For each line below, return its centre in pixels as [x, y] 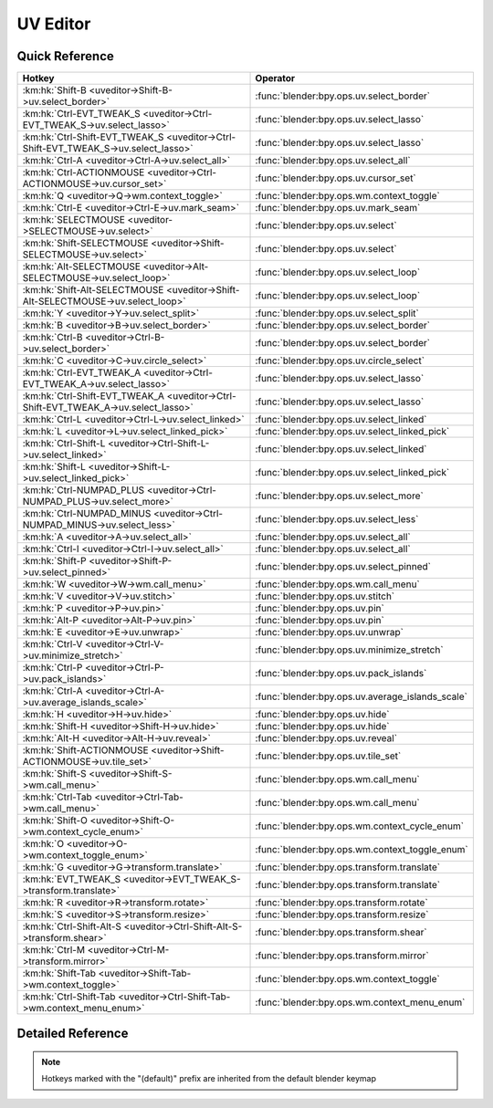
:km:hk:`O [43, 844]
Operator [275, 78]
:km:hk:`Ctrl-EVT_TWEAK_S [81, 114]
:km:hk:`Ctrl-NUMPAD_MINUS [87, 514]
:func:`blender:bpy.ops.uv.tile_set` [328, 756]
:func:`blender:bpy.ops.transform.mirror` [342, 956]
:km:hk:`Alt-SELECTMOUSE [82, 267]
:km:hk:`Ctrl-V [52, 644]
